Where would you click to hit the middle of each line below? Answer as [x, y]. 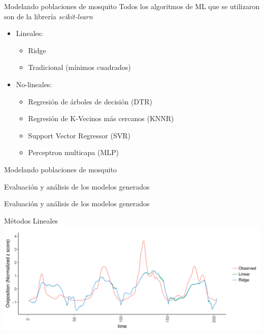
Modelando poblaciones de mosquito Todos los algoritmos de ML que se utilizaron [132, 6]
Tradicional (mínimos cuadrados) [79, 67]
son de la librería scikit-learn [48, 16]
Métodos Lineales [31, 220]
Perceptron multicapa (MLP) [73, 152]
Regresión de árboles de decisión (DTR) [90, 101]
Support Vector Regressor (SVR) [79, 135]
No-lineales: [34, 84]
